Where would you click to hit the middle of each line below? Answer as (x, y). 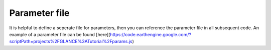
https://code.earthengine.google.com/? (151, 34)
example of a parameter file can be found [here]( (60, 34)
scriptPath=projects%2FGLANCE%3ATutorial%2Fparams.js (71, 42)
